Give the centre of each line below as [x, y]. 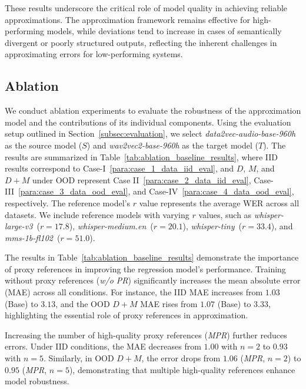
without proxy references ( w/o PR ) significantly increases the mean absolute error [153, 280]
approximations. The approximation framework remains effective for [127, 19]
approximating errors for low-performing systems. [94, 54]
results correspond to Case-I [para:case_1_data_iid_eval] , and [119, 168]
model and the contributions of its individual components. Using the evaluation [148, 122]
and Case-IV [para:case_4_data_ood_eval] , [213, 191]
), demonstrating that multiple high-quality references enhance [182, 369]
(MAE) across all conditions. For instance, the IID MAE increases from [134, 292]
